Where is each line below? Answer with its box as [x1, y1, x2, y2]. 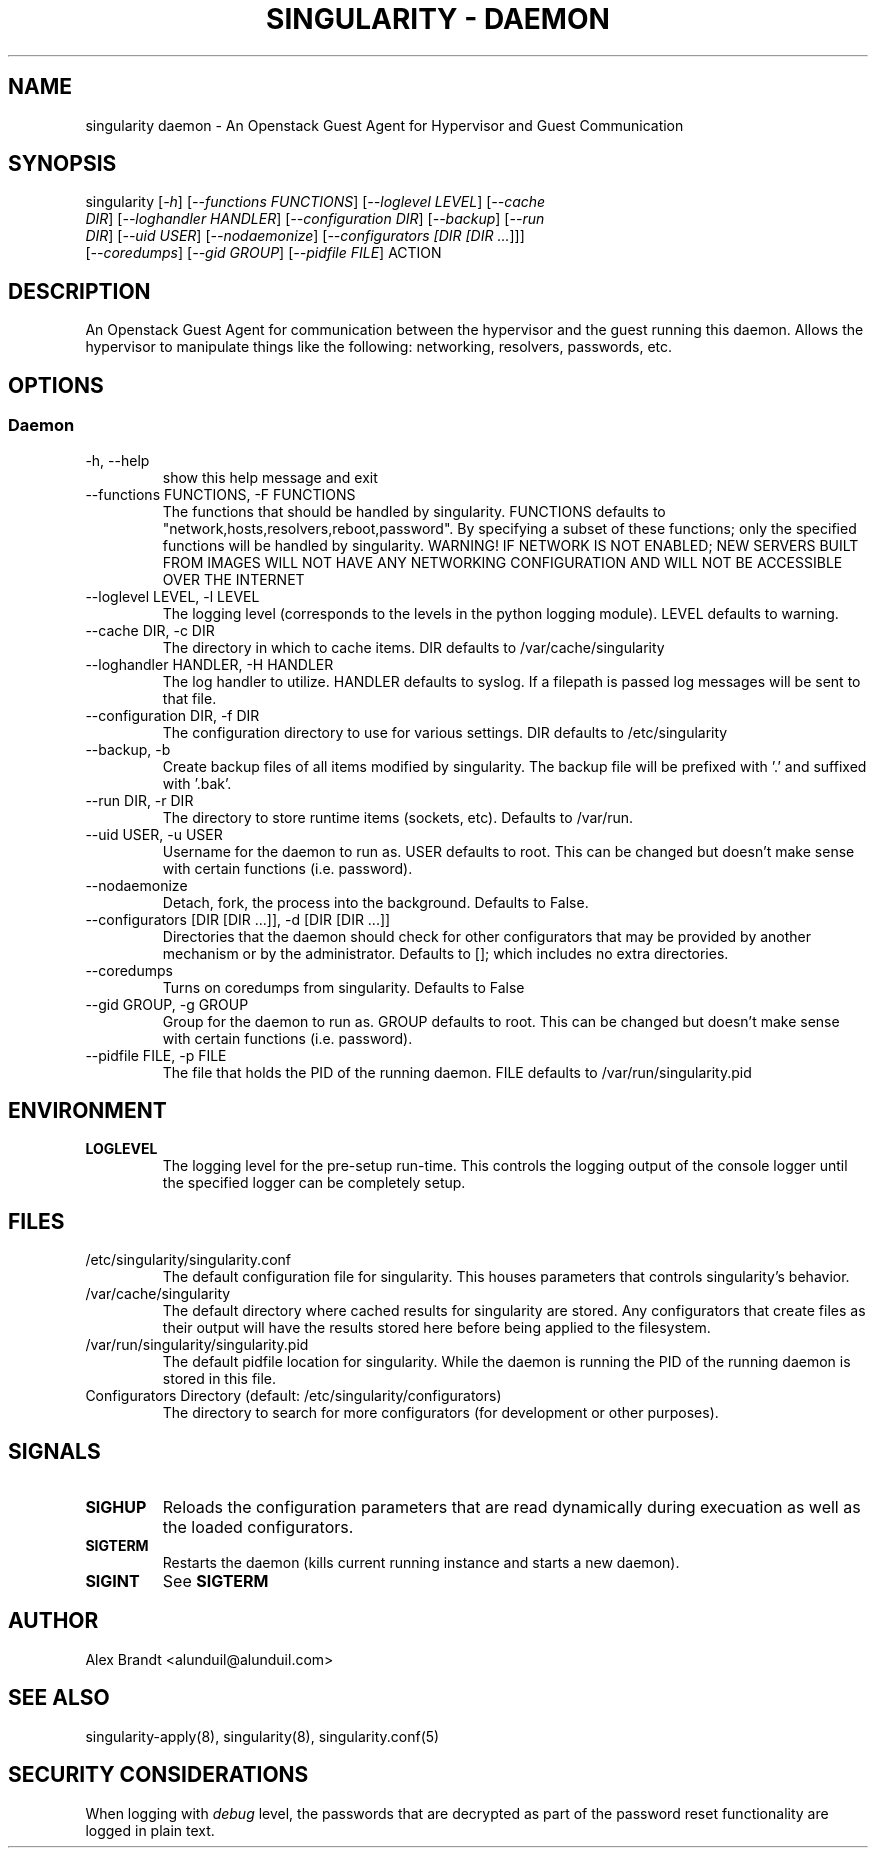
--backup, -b [85, 740, 171, 758]
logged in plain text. [85, 1821, 215, 1839]
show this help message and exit [162, 468, 378, 486]
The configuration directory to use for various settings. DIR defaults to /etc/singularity [162, 723, 728, 741]
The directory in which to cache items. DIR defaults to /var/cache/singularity [162, 638, 665, 656]
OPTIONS [8, 372, 104, 398]
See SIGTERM [162, 1571, 269, 1592]
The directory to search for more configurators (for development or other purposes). [162, 1404, 719, 1422]
